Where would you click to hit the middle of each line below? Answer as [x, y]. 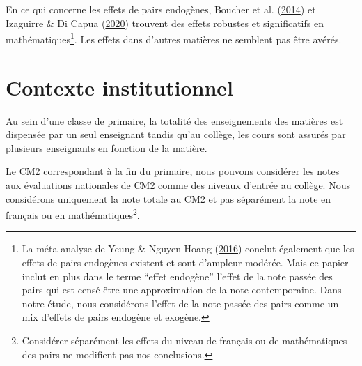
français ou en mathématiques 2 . [73, 214]
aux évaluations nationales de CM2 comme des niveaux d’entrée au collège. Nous [178, 184]
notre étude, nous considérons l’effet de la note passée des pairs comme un [180, 303]
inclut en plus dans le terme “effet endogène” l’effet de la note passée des [177, 276]
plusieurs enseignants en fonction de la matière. [107, 147]
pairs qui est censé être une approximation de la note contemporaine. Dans [182, 290]
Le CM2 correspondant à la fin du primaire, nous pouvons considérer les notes [173, 171]
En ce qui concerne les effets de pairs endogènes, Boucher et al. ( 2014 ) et [161, 9]
